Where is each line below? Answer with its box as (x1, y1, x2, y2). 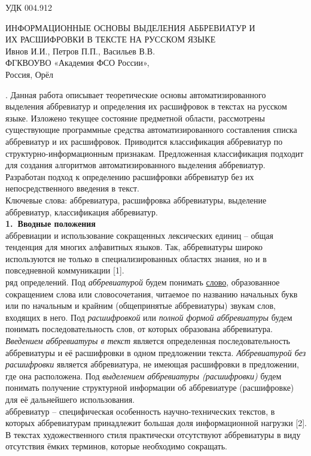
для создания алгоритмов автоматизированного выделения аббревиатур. (5, 159, 266, 171)
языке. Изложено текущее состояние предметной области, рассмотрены (5, 111, 265, 124)
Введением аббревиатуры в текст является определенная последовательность (5, 335, 291, 347)
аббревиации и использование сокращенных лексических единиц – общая (5, 229, 274, 241)
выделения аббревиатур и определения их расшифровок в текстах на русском (5, 100, 287, 113)
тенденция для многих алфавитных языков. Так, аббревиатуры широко (5, 241, 263, 253)
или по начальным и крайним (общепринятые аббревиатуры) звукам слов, (5, 299, 276, 312)
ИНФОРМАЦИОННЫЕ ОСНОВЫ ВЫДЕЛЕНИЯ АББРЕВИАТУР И (5, 21, 255, 34)
